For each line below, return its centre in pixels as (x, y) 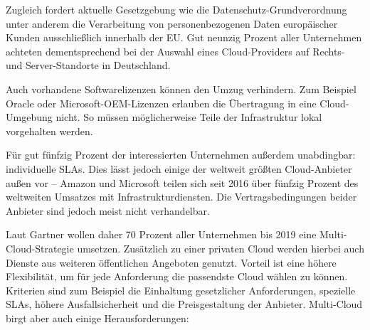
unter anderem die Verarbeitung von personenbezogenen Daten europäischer (172, 23)
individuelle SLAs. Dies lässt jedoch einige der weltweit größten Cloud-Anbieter (179, 168)
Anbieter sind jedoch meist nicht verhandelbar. (108, 210)
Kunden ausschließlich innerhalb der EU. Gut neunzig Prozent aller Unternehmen (184, 37)
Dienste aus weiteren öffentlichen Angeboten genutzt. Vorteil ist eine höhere (171, 262)
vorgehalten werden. (49, 131)
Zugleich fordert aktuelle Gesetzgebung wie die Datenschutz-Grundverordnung (176, 9)
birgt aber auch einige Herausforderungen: (97, 318)
